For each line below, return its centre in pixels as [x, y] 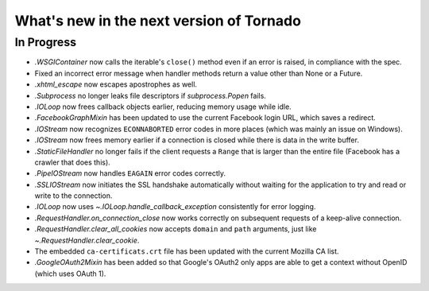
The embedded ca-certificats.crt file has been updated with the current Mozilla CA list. [187, 251]
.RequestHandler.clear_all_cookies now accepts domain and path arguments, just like [176, 229]
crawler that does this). [72, 162]
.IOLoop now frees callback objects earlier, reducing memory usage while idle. [163, 107]
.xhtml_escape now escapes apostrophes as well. [116, 84]
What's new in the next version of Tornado [158, 21]
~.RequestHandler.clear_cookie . [87, 240]
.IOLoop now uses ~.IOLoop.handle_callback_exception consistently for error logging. [175, 207]
